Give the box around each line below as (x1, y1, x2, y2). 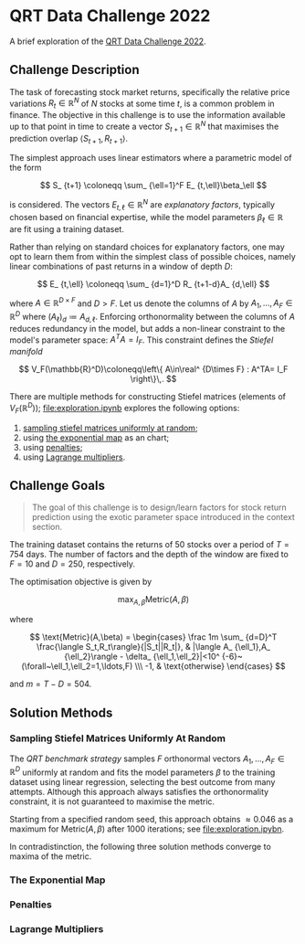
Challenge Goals (9, 477, 106, 493)
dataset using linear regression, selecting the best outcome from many (9, 777, 276, 788)
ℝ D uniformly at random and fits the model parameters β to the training (9, 765, 276, 778)
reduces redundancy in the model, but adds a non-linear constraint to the (9, 323, 286, 334)
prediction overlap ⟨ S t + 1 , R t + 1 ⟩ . (9, 133, 128, 146)
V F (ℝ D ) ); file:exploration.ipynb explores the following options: (9, 401, 240, 416)
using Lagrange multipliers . (22, 451, 126, 462)
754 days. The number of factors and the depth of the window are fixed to (9, 549, 289, 560)
